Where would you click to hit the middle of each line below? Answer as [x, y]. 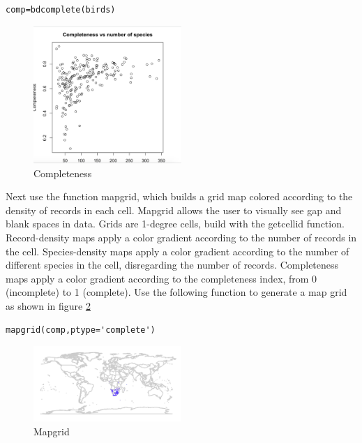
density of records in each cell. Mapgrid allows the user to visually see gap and [174, 210]
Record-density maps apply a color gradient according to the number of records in [181, 238]
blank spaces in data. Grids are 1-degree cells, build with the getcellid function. [175, 224]
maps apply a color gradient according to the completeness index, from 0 [161, 278]
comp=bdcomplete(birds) [61, 10]
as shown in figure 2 [48, 306]
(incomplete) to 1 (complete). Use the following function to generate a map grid [176, 292]
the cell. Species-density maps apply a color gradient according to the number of [178, 251]
